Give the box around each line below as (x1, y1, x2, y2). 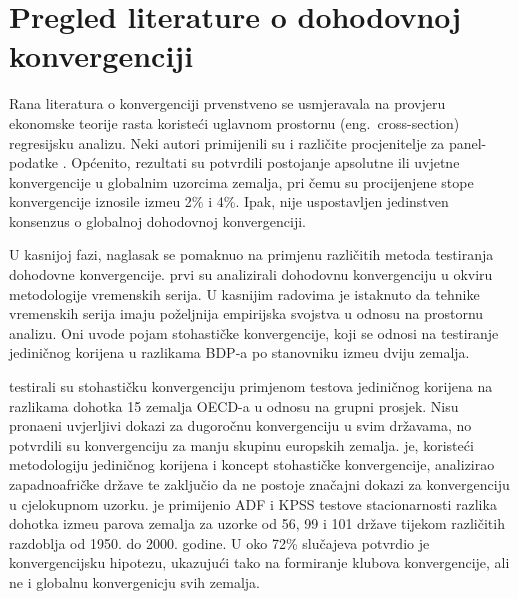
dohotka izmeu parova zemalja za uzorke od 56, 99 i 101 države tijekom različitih (9, 513, 505, 534)
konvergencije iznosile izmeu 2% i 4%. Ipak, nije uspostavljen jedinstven (9, 191, 449, 212)
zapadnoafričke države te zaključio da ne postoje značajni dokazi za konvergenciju (9, 474, 510, 494)
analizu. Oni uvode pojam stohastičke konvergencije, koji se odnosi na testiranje (9, 322, 499, 343)
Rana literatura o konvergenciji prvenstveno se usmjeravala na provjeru (9, 93, 446, 114)
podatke (9, 152, 59, 173)
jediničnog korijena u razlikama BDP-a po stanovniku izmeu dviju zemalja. (9, 342, 470, 363)
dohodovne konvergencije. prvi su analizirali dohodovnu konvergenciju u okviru (9, 264, 493, 285)
